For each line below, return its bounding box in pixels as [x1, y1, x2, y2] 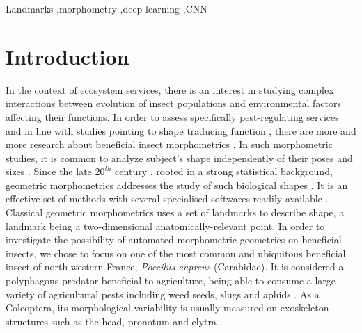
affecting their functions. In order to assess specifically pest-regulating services [6, 109, 339, 124]
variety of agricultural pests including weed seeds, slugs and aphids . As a [6, 286, 320, 301]
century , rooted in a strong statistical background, [115, 164, 333, 179]
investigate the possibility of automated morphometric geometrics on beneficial [6, 232, 342, 247]
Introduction [6, 42, 129, 70]
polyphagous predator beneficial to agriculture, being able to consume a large [6, 273, 336, 288]
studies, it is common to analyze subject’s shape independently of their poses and [6, 150, 353, 165]
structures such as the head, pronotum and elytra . [6, 314, 223, 328]
